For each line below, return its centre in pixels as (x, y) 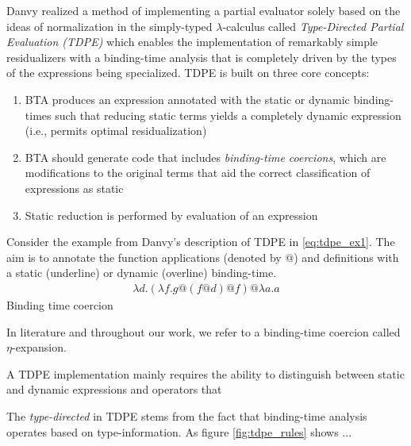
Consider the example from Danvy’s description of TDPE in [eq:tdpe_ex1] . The (201, 242)
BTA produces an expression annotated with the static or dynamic (187, 99)
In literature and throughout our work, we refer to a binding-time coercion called (204, 331)
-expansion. (39, 347)
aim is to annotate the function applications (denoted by (144, 257)
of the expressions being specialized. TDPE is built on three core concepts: (188, 73)
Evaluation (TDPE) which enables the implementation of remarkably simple (192, 42)
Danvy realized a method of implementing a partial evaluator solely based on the (204, 10)
